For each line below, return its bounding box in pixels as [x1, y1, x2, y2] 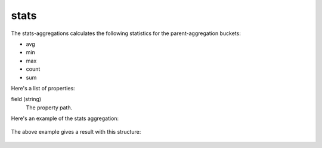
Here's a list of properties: [11, 84, 75, 92]
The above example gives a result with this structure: [11, 128, 141, 136]
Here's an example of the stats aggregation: [11, 115, 119, 122]
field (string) [11, 96, 42, 103]
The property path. [26, 104, 73, 111]
